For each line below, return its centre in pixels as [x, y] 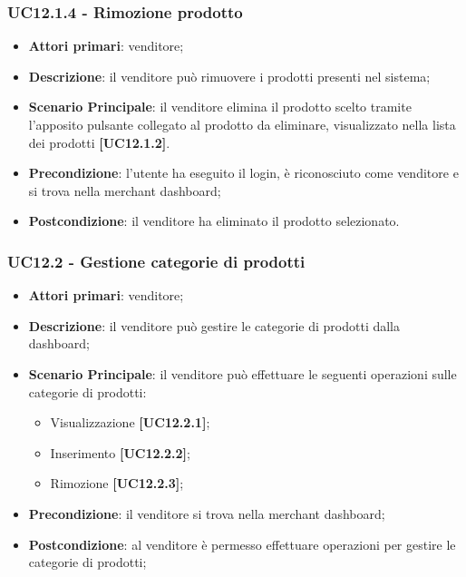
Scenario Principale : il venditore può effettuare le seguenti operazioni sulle [243, 373]
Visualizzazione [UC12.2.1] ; [130, 422]
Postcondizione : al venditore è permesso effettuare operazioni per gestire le [242, 544]
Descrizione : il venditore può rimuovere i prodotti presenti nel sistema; [229, 76]
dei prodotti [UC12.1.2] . [99, 142]
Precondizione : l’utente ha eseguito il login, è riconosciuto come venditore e [243, 173]
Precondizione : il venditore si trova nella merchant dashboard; [207, 513]
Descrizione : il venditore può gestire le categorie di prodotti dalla [214, 325]
